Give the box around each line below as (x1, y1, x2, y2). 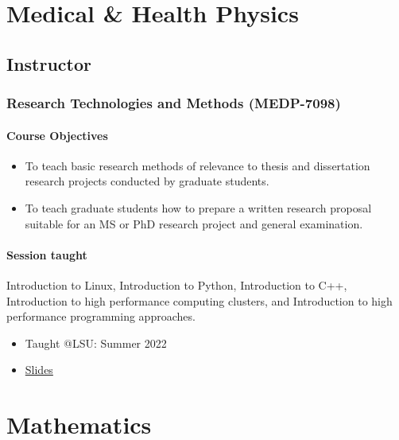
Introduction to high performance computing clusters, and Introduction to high (6, 292, 393, 309)
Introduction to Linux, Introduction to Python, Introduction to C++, (6, 276, 347, 293)
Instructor (6, 51, 92, 76)
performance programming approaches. (6, 308, 196, 325)
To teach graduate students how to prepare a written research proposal (25, 199, 372, 216)
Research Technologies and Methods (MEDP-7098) (6, 93, 341, 113)
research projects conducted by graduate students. (25, 173, 269, 189)
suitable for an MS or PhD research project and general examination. (25, 215, 363, 232)
